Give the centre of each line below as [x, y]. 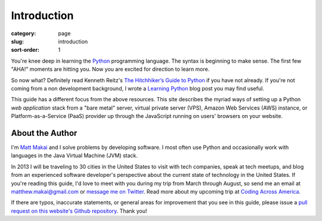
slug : [17, 41]
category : [24, 33]
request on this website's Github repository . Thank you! [79, 211]
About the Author [44, 133]
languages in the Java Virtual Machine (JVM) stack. [75, 155]
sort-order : [25, 50]
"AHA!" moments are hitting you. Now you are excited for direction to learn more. [110, 69]
